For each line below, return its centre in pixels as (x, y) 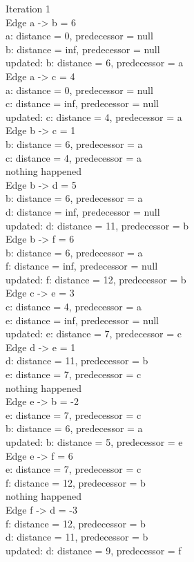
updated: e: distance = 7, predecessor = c (94, 334)
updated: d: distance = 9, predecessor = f (94, 550)
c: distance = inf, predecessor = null (82, 103)
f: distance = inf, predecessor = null (82, 266)
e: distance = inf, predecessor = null (82, 320)
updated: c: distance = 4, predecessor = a (94, 116)
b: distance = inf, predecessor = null (83, 49)
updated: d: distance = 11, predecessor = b (97, 225)
